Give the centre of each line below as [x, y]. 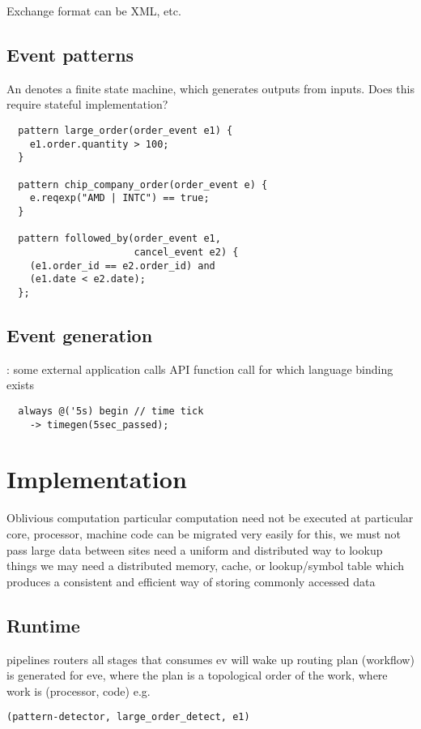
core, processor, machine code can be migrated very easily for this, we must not [204, 533]
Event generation [80, 334]
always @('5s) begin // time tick [111, 411]
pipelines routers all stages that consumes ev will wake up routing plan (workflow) [210, 659]
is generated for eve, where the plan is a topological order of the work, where [197, 675]
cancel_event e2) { [186, 252]
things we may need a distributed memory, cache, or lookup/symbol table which [206, 566]
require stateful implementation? [87, 104]
